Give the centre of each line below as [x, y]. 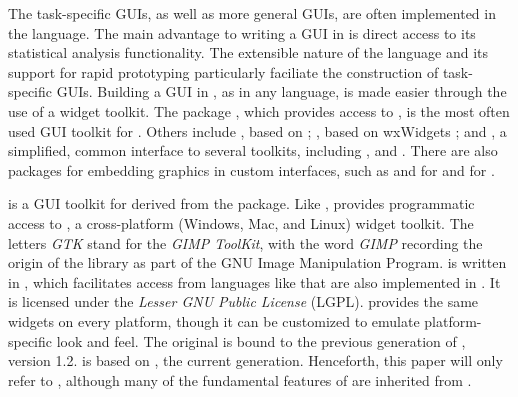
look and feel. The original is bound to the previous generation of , [261, 340]
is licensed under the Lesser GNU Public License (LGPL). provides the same [243, 301]
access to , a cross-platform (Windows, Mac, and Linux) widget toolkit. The [241, 222]
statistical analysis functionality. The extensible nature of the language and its [248, 52]
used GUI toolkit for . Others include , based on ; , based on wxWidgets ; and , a [257, 130]
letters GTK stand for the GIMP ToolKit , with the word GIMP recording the [245, 242]
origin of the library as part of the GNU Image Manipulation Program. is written [257, 262]
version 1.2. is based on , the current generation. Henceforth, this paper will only [255, 360]
